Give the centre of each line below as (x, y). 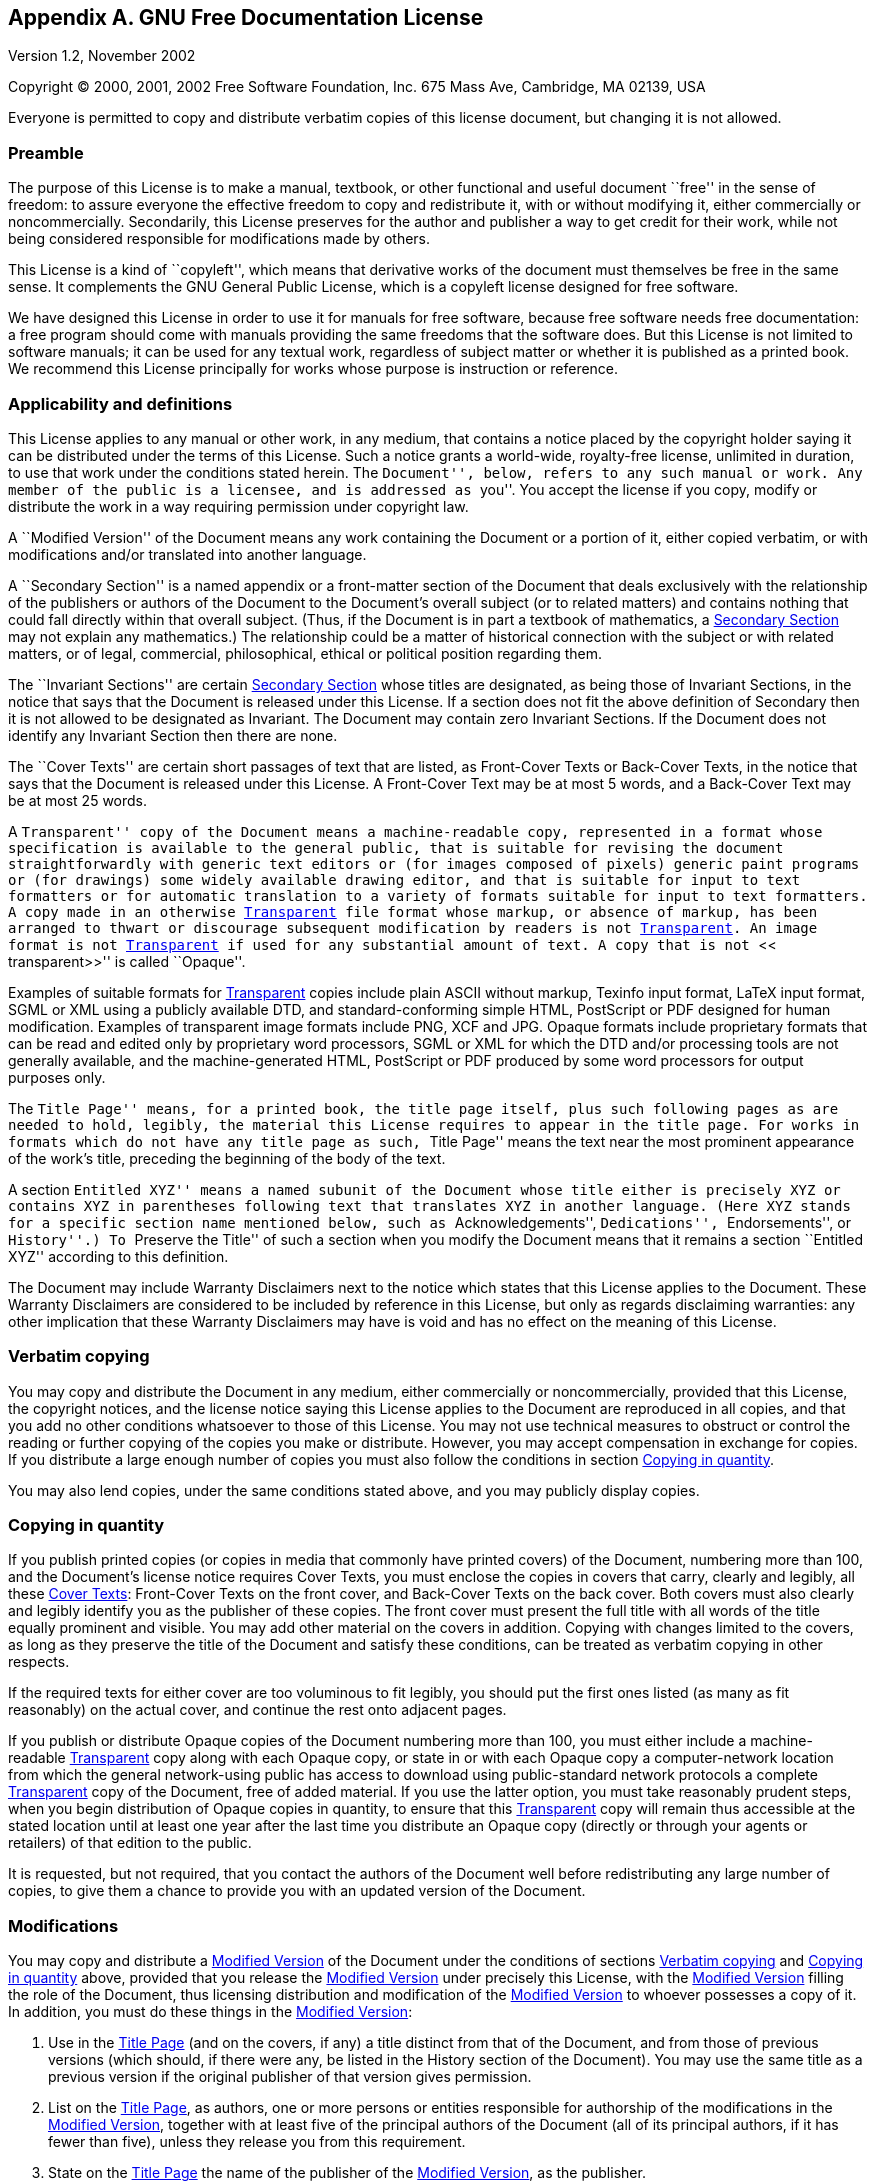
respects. (39, 1662)
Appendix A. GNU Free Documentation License (246, 17)
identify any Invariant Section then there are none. (173, 735)
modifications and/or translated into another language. (187, 554)
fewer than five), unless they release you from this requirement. (257, 2142)
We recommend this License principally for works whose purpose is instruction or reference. (313, 369)
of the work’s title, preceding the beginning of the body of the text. (227, 1158)
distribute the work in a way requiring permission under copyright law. (238, 506)
